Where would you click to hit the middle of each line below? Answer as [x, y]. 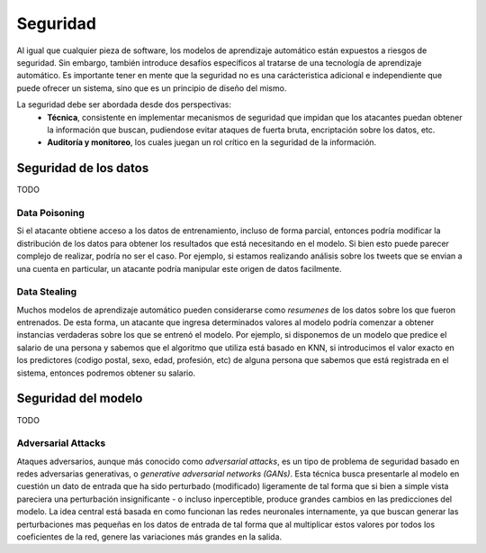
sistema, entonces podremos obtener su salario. [106, 373]
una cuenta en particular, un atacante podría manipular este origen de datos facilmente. [179, 268]
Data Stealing [47, 292]
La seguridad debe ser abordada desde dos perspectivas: [124, 104]
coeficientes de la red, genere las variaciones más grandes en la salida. [149, 537]
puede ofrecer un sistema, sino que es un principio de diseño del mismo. [152, 88]
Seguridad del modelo [80, 399]
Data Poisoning [51, 213]
